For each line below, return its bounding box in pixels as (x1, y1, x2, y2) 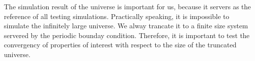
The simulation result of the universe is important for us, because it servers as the (4, 1, 251, 11)
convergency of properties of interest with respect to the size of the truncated (4, 40, 237, 50)
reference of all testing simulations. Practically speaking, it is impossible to (4, 11, 229, 21)
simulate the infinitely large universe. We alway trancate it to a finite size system (4, 20, 248, 31)
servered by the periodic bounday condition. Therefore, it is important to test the (4, 30, 250, 40)
